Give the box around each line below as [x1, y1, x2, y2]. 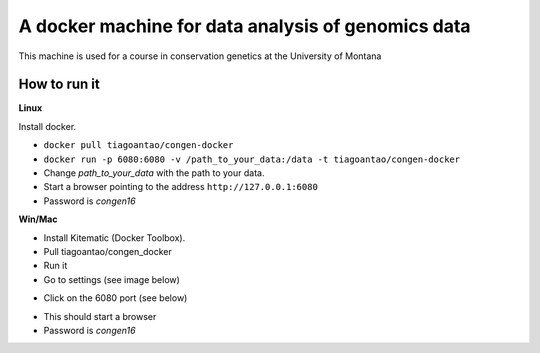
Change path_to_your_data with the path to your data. [43, 167, 265, 179]
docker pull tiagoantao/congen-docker [43, 140, 234, 151]
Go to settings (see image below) [43, 273, 180, 285]
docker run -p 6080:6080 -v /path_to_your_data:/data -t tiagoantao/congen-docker [43, 153, 460, 165]
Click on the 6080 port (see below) [43, 292, 188, 304]
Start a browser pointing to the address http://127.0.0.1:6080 [43, 181, 319, 193]
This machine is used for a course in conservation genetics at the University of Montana [18, 50, 382, 62]
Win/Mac [18, 213, 58, 225]
